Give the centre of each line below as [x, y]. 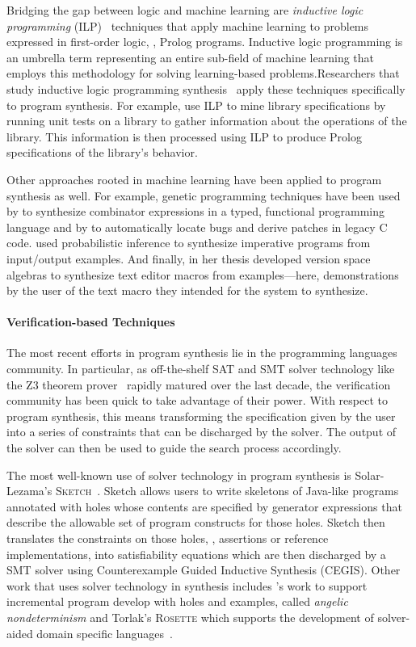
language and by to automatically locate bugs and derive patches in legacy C [197, 227]
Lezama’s [29, 491]
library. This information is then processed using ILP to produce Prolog [184, 136]
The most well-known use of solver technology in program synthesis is [179, 475]
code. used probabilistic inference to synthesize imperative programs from [189, 243]
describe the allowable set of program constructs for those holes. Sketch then [196, 522]
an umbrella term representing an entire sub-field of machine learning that [191, 57]
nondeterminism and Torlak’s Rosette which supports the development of [190, 617]
